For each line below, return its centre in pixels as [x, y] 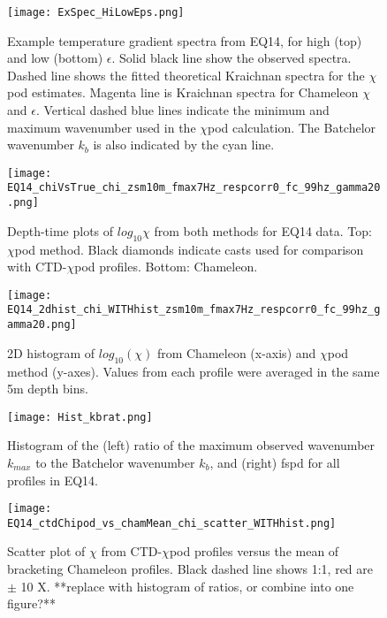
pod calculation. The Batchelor [292, 127]
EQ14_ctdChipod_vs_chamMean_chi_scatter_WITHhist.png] [172, 523]
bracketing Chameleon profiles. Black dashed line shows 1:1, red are [190, 569]
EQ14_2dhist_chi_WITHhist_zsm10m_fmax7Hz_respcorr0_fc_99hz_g [194, 310]
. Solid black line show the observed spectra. [231, 58]
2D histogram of [51, 352]
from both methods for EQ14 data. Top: [263, 230]
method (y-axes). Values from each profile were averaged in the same [193, 371]
